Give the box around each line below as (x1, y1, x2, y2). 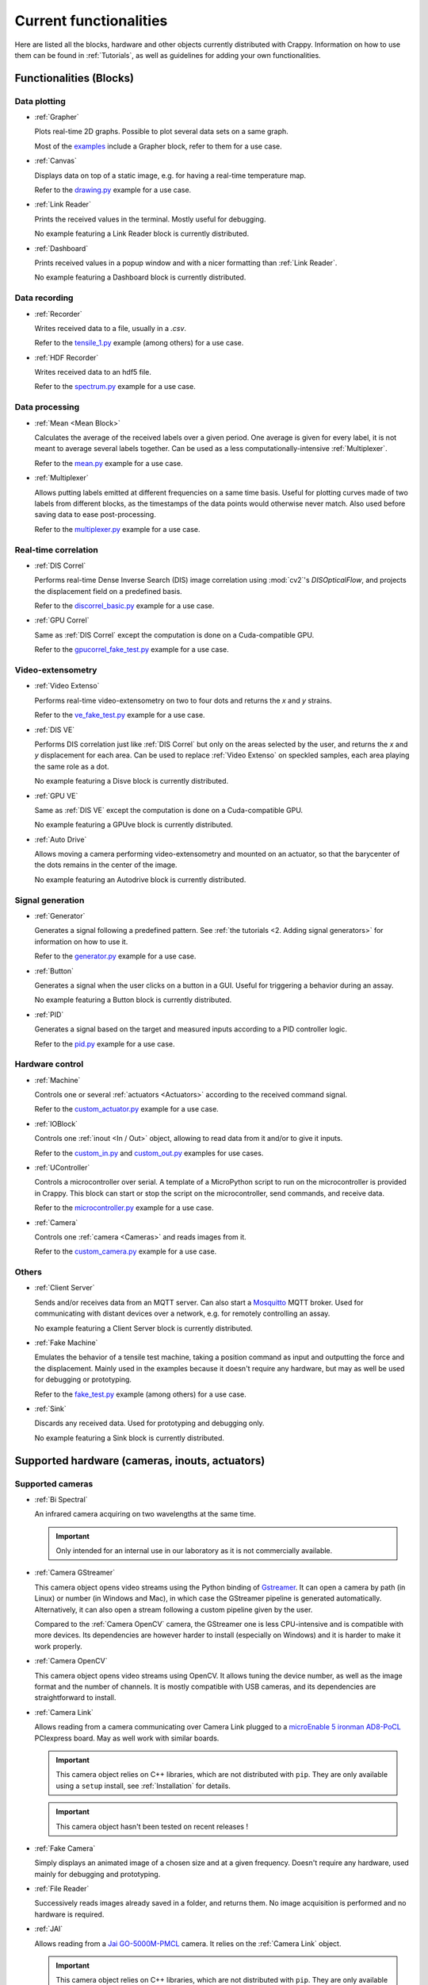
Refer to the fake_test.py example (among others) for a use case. (34, 1389, 247, 1399)
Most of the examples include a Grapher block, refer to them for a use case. (34, 141, 282, 151)
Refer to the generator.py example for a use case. (34, 951, 197, 961)
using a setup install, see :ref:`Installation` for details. (55, 1781, 231, 1790)
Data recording (14, 292, 74, 303)
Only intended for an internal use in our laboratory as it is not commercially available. (55, 1546, 333, 1555)
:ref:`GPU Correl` (34, 615, 90, 625)
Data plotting (14, 95, 67, 106)
